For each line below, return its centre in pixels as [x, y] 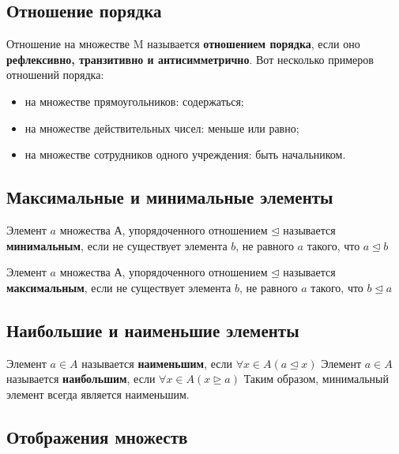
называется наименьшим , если [157, 363]
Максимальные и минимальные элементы [170, 197]
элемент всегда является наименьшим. [98, 394]
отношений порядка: [55, 75]
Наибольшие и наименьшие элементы [153, 330]
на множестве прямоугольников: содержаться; [134, 101]
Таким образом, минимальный [316, 379]
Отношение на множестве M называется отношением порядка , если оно [183, 44]
